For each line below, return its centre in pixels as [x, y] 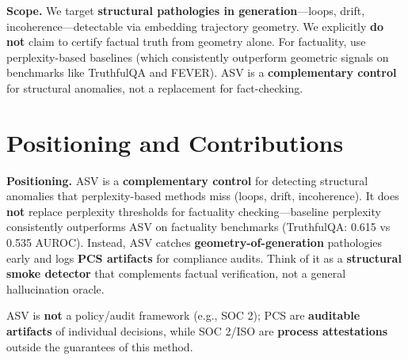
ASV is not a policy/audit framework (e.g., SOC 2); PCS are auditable [183, 315]
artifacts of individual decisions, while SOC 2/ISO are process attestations [197, 331]
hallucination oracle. [55, 288]
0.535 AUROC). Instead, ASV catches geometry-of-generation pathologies [194, 243]
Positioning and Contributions [175, 142]
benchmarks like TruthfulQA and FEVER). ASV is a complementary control [202, 72]
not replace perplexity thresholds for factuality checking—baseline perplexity [194, 211]
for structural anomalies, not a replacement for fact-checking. [155, 87]
